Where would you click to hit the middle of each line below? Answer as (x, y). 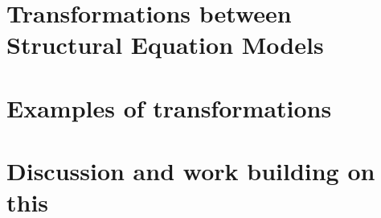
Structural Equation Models (165, 45)
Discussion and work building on (191, 171)
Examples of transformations (169, 107)
